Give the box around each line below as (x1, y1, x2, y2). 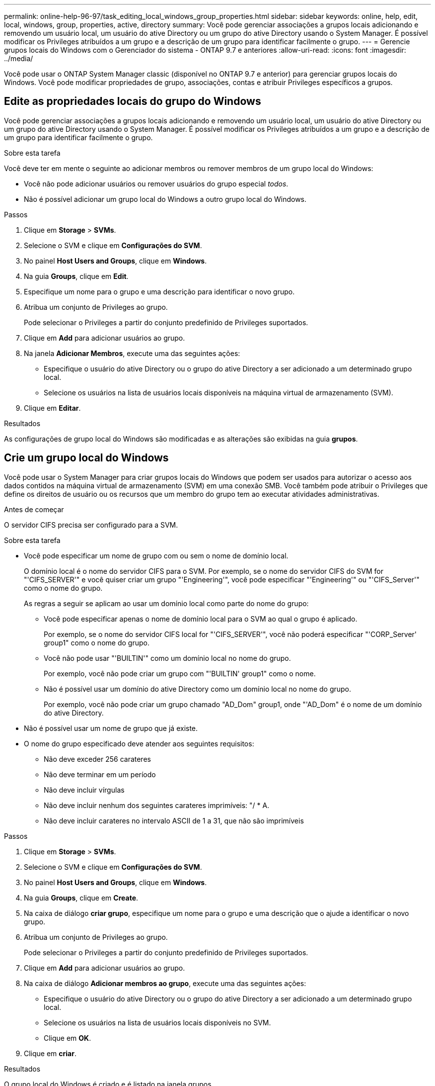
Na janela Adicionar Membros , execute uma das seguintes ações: (24, 349, 240, 358)
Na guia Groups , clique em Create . (24, 893, 139, 902)
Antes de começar (4, 505, 64, 514)
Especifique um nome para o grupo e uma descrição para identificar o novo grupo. (24, 287, 295, 296)
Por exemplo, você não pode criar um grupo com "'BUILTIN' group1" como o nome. (44, 669, 316, 678)
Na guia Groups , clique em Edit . (24, 271, 129, 280)
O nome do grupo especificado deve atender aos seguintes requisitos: (24, 739, 254, 748)
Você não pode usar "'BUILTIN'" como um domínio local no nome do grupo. (44, 653, 291, 662)
